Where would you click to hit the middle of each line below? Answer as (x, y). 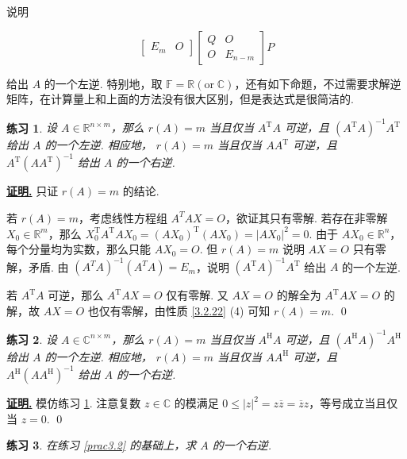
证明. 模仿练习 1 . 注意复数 (74, 403)
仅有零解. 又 (197, 295)
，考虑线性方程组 (123, 217)
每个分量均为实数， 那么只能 (79, 249)
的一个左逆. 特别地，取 (103, 83)
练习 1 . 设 (32, 127)
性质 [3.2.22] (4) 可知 (218, 310)
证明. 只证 (33, 191)
